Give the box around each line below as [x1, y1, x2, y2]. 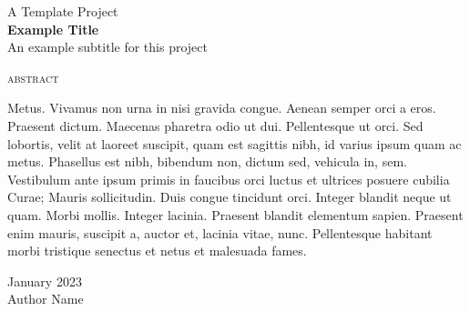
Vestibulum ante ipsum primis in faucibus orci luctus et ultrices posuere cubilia [7, 169, 450, 188]
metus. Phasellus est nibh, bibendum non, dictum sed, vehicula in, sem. [7, 152, 407, 171]
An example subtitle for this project [7, 37, 208, 56]
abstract [7, 67, 59, 86]
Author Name [7, 289, 84, 308]
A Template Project [7, 2, 118, 20]
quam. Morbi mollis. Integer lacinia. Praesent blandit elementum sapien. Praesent [7, 205, 464, 224]
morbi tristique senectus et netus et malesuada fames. [7, 241, 307, 260]
